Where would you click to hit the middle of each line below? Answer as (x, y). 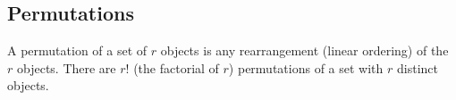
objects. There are (66, 67)
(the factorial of (176, 67)
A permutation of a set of (77, 50)
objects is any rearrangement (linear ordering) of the (304, 50)
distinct (417, 67)
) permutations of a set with (306, 67)
